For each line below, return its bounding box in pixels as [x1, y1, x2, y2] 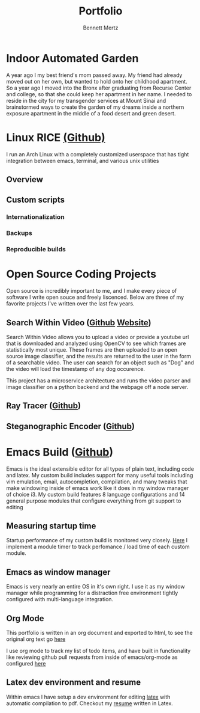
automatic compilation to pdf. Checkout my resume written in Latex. [6, 699, 174, 707]
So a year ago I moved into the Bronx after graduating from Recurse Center [6, 84, 192, 91]
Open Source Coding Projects [6, 268, 157, 281]
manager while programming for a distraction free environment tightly [6, 589, 178, 596]
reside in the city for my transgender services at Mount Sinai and [6, 97, 166, 104]
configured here [6, 660, 46, 667]
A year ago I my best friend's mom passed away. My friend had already [6, 71, 183, 79]
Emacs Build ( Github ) [6, 445, 114, 459]
